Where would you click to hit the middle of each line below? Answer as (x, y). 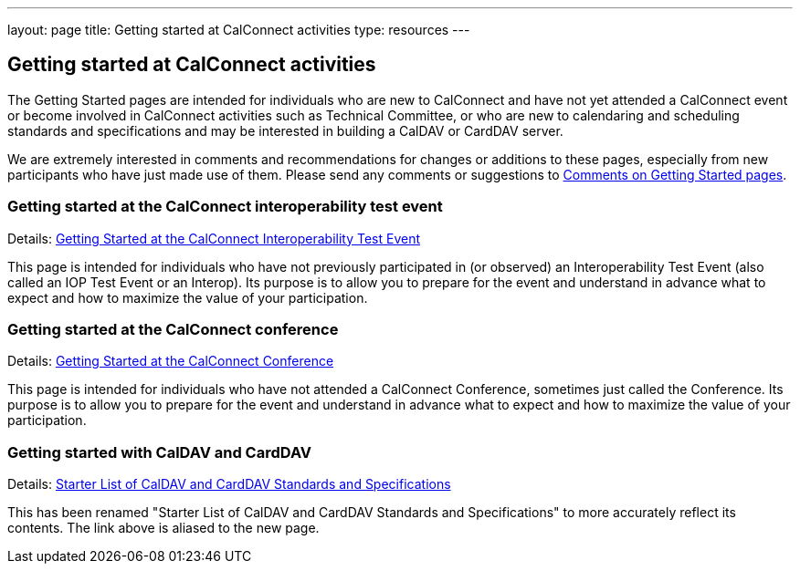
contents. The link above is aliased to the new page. (163, 528)
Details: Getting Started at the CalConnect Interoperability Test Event (214, 238)
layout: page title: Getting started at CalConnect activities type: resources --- (239, 30)
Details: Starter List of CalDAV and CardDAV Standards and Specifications (229, 484)
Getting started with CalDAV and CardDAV (160, 452)
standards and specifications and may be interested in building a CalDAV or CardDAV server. (285, 130)
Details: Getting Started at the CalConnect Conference (171, 361)
